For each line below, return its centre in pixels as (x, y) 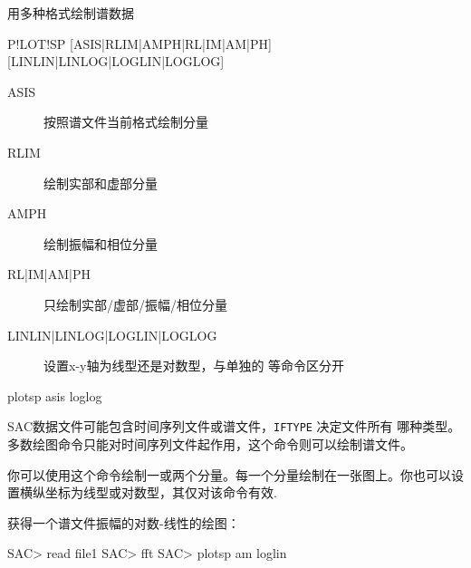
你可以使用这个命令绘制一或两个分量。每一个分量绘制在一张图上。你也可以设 (235, 474)
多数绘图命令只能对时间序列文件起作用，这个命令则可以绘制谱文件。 (210, 443)
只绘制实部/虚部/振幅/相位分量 (135, 304)
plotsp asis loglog (55, 395)
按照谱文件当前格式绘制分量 (126, 122)
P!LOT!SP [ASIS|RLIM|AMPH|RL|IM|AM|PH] (139, 43)
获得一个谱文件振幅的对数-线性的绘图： (124, 522)
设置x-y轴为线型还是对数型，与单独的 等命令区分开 (194, 366)
